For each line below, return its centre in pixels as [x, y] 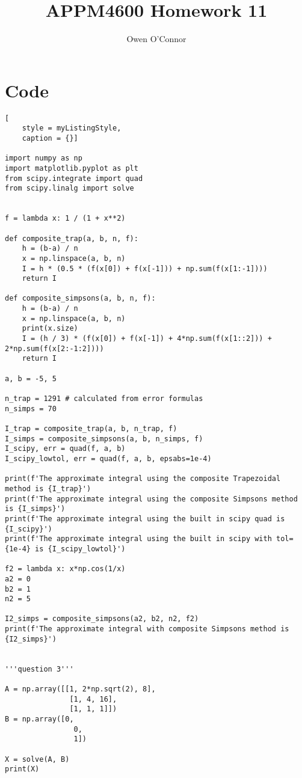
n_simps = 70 [31, 409]
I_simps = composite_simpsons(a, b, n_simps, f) [104, 439]
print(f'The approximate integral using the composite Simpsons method [151, 499]
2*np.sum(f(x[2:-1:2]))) [54, 348]
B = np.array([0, [39, 719]
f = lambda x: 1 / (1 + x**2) [65, 219]
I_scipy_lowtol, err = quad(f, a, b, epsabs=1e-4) [108, 458]
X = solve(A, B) [37, 759]
